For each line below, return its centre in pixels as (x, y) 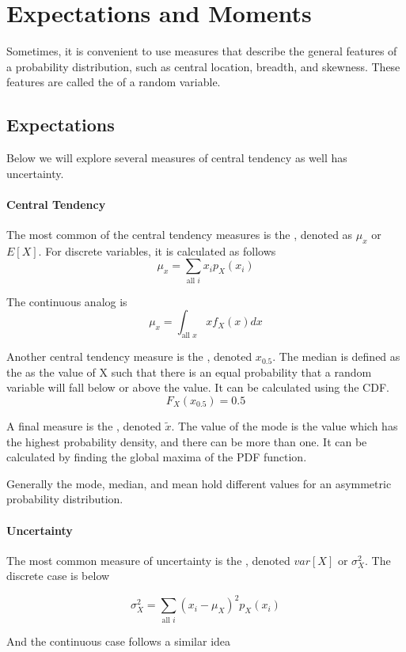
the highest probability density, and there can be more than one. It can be (187, 441)
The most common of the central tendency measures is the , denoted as (180, 235)
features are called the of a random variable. (114, 82)
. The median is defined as (336, 356)
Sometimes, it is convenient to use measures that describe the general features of (202, 51)
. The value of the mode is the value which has (285, 425)
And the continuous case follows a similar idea (119, 641)
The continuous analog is (67, 301)
